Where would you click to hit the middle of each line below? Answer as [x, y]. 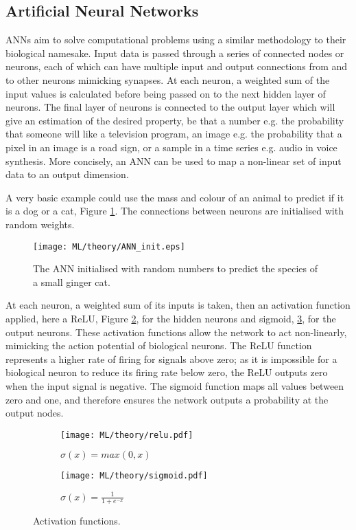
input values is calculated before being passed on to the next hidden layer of [166, 93]
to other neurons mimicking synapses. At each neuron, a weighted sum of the [168, 79]
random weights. [40, 224]
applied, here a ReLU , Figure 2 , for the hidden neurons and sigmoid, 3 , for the [171, 318]
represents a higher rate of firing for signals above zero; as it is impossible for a [171, 358]
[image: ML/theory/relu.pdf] [127, 435]
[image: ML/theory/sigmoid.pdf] [134, 476]
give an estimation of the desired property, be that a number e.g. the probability [175, 120]
